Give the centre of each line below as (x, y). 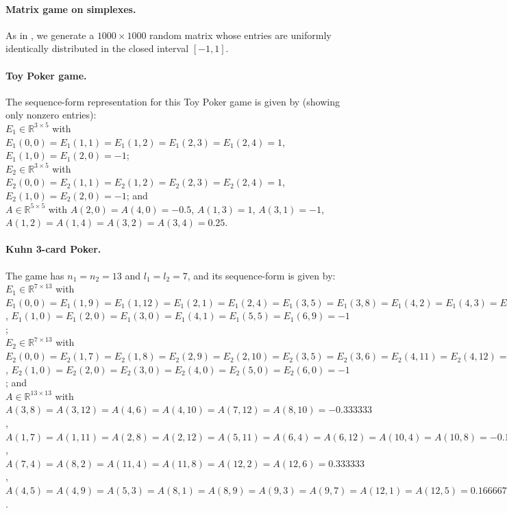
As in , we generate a (50, 35)
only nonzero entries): (51, 115)
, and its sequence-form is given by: (261, 275)
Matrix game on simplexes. (71, 9)
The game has (35, 275)
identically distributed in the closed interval (97, 48)
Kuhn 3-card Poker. (53, 249)
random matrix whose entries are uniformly (240, 35)
